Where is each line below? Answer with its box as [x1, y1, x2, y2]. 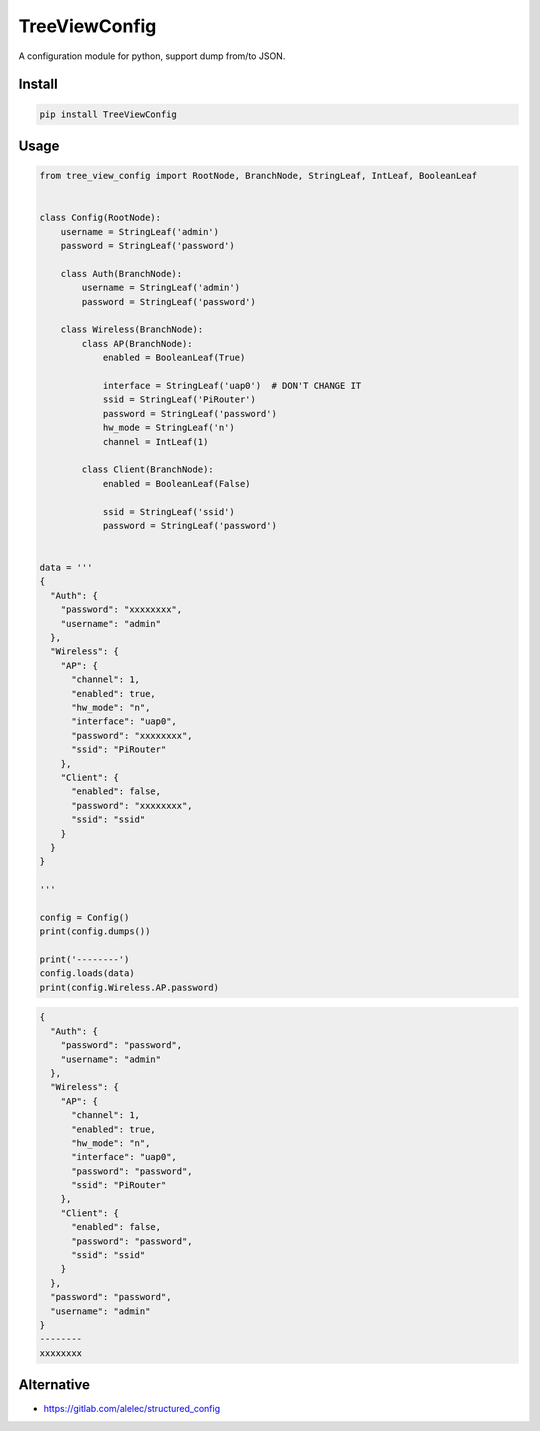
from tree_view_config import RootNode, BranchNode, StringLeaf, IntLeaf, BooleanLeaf [39, 170, 478, 182]
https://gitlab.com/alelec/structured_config [43, 1403, 221, 1415]
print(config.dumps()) [39, 926, 151, 937]
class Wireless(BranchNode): [60, 324, 204, 335]
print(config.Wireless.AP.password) [39, 981, 220, 993]
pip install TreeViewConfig [39, 108, 177, 120]
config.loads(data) [39, 968, 135, 979]
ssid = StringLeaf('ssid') [102, 506, 235, 517]
